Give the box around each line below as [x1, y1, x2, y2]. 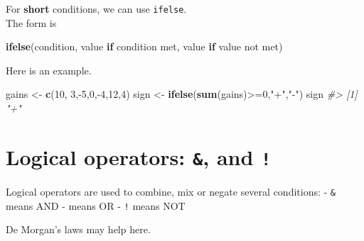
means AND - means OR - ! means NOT [6, 198, 186, 213]
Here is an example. [6, 62, 92, 77]
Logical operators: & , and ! [6, 142, 272, 171]
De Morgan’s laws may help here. [6, 222, 151, 237]
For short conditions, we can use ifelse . [6, 1, 187, 16]
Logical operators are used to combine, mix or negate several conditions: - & [6, 184, 336, 198]
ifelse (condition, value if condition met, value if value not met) [6, 39, 283, 54]
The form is [6, 15, 57, 30]
